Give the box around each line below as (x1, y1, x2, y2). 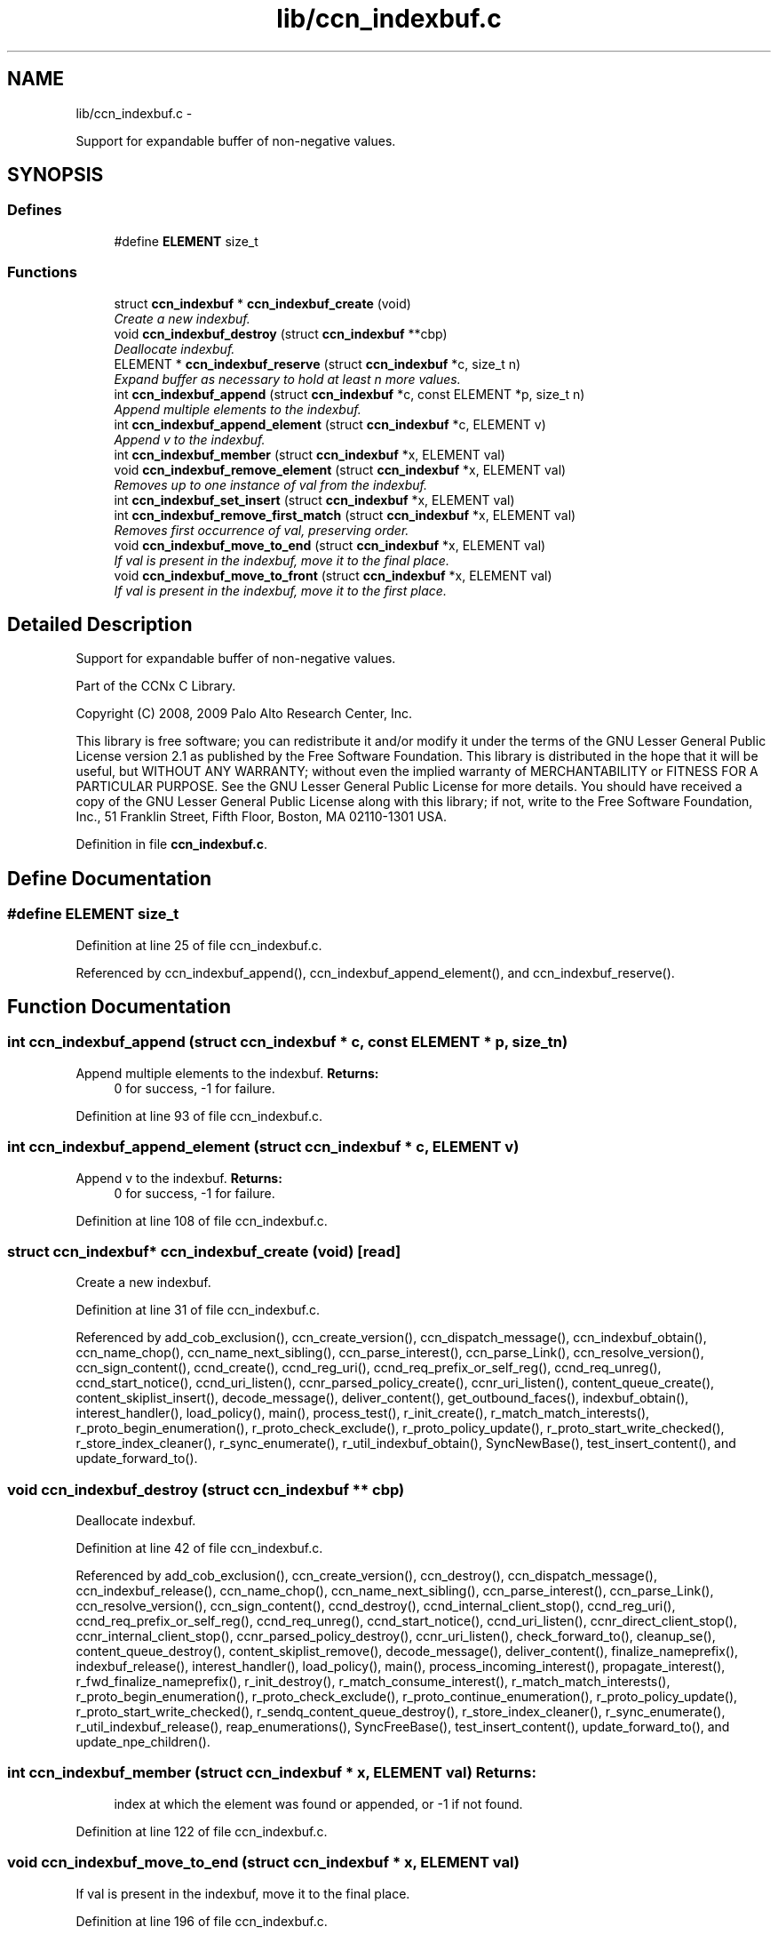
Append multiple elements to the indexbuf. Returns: (75, 1065, 379, 1081)
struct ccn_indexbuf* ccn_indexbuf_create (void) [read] (7, 1242, 401, 1260)
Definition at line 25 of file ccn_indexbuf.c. (75, 937, 322, 953)
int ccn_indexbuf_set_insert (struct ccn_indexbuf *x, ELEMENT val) (114, 492, 515, 508)
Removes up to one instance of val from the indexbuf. (114, 476, 428, 492)
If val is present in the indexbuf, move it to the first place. (114, 582, 447, 598)
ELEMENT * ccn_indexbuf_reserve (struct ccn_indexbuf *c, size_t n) (114, 356, 521, 372)
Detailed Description (7, 612, 193, 636)
